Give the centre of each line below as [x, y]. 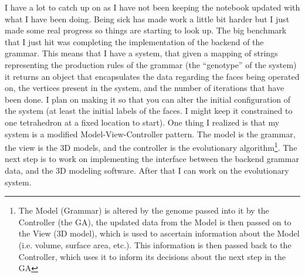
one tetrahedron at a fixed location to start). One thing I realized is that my [142, 122]
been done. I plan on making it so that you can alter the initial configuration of [148, 99]
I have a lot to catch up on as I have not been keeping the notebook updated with [152, 7]
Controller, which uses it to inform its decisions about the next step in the [152, 256]
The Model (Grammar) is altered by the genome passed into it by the [144, 210]
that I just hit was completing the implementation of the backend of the [134, 41]
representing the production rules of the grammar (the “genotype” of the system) [151, 64]
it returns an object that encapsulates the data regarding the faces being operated [152, 76]
